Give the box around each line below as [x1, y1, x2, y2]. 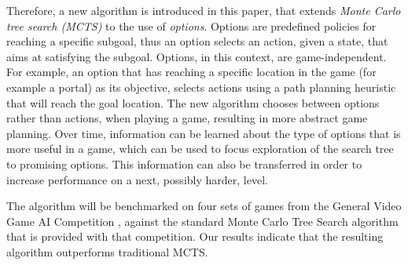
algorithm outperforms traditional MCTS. [6, 243, 208, 260]
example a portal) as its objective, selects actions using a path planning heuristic [6, 78, 396, 95]
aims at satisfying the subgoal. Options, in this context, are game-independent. [6, 48, 387, 64]
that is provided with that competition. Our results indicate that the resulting [6, 228, 384, 245]
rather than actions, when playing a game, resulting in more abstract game [6, 110, 368, 126]
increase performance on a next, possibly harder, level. [6, 171, 268, 187]
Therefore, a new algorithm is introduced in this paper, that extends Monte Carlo [6, 2, 401, 18]
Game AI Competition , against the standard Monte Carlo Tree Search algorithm [6, 212, 399, 229]
